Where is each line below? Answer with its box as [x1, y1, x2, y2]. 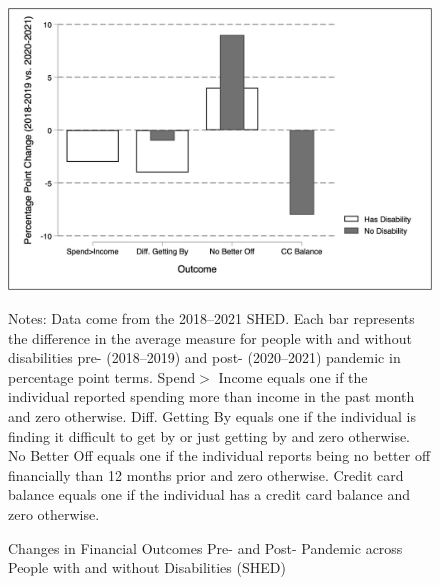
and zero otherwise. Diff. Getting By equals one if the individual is [8, 405, 416, 426]
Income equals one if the [218, 366, 368, 387]
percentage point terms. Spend [8, 366, 196, 387]
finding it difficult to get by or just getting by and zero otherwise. [8, 425, 411, 446]
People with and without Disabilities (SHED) [8, 557, 286, 578]
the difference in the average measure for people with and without [8, 327, 412, 348]
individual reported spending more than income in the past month [8, 386, 415, 407]
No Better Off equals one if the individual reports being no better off [8, 445, 431, 466]
